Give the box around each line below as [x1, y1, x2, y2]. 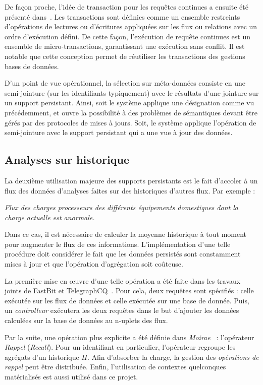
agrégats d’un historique [5, 351, 79, 362]
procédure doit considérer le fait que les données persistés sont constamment [5, 248, 241, 259]
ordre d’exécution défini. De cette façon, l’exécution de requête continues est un [5, 31, 250, 41]
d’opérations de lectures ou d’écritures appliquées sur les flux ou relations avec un [5, 21, 257, 32]
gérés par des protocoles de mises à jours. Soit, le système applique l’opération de [5, 117, 256, 127]
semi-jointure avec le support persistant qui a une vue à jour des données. [5, 127, 233, 138]
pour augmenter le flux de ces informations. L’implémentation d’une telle [5, 238, 231, 249]
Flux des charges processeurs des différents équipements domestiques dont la [5, 202, 238, 213]
